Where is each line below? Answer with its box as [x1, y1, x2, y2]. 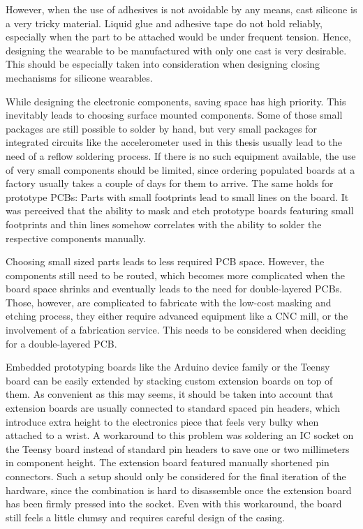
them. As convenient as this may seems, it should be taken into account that [6, 387, 334, 401]
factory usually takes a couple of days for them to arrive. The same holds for [6, 176, 334, 191]
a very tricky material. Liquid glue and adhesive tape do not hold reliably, [6, 15, 323, 30]
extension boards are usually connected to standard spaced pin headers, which [6, 401, 340, 415]
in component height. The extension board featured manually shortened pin [6, 455, 329, 470]
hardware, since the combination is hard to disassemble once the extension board [6, 482, 352, 497]
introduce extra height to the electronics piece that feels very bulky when [6, 414, 319, 429]
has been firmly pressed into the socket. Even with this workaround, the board [6, 496, 342, 511]
